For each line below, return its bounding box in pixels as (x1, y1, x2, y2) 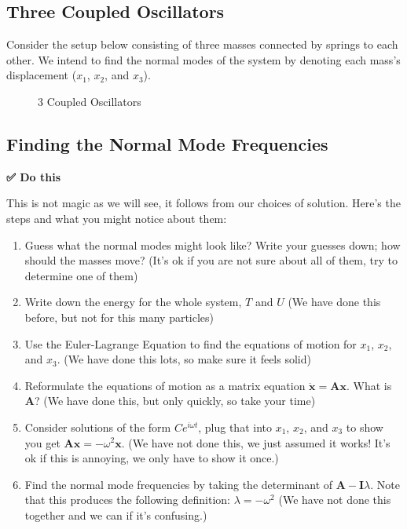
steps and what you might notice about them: (6, 210, 227, 226)
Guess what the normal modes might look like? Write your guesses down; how (24, 236, 401, 253)
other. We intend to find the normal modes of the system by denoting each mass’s (6, 51, 401, 67)
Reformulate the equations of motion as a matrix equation (24, 377, 306, 393)
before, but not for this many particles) (24, 308, 214, 325)
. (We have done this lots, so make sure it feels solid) (57, 351, 311, 367)
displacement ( (6, 67, 77, 83)
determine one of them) (24, 267, 138, 283)
